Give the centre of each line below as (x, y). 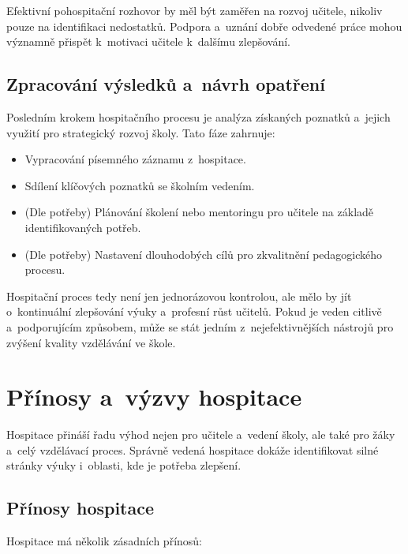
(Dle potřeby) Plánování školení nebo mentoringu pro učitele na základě (199, 212)
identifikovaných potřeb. (83, 227)
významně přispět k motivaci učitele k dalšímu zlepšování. (148, 41)
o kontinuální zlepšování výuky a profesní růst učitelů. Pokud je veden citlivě (194, 311)
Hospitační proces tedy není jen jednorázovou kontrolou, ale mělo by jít (179, 296)
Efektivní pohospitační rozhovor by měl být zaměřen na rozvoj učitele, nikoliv (195, 10)
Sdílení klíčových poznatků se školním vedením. (140, 185)
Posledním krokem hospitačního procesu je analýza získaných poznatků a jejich (198, 116)
